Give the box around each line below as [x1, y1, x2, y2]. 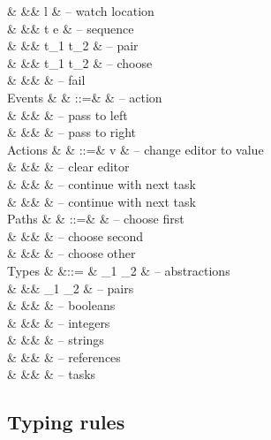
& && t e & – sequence [7, 19, 134, 37]
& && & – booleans [7, 296, 116, 315]
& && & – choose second [7, 226, 144, 245]
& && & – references [7, 347, 121, 366]
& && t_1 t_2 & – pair [7, 36, 139, 55]
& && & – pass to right [7, 123, 137, 141]
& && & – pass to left [7, 105, 128, 124]
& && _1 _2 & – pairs [7, 278, 134, 297]
